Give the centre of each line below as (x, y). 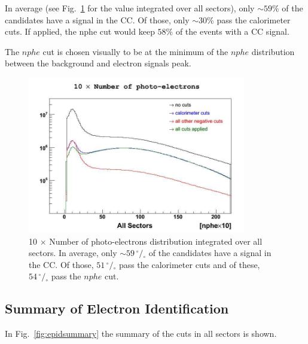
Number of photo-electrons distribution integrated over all (156, 241)
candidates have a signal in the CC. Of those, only (97, 19)
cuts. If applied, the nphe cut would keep (80, 31)
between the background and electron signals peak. (98, 63)
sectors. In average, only (73, 253)
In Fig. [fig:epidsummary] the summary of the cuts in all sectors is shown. (141, 334)
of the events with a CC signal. (232, 31)
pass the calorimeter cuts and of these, (189, 264)
